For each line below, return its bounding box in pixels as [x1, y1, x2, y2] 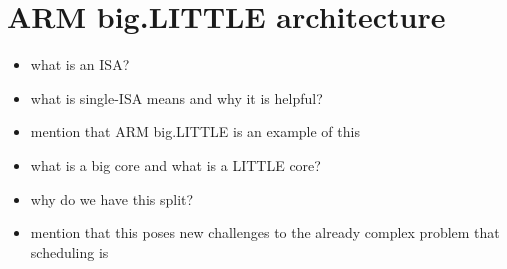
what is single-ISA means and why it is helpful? [30, 87, 323, 108]
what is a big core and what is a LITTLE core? [30, 154, 321, 175]
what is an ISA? [30, 54, 130, 75]
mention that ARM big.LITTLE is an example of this [30, 121, 360, 142]
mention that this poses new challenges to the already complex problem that [30, 222, 500, 243]
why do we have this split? [30, 188, 194, 209]
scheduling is [30, 241, 109, 262]
